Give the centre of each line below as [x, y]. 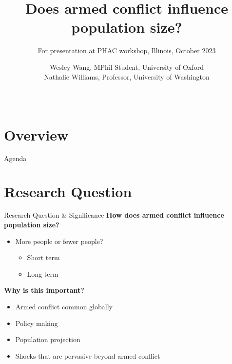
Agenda [15, 158]
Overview [36, 134]
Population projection [48, 339]
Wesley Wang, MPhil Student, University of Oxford [127, 67]
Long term [43, 273]
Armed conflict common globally [64, 306]
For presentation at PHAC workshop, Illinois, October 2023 [127, 51]
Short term [43, 257]
